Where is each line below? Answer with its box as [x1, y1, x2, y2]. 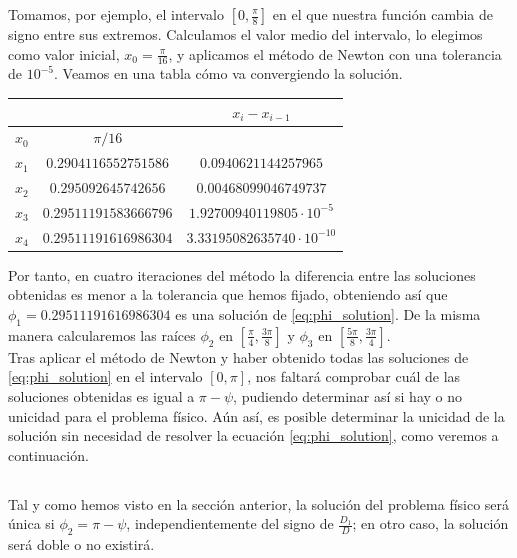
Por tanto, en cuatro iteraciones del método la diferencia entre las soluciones [8, 264, 476, 285]
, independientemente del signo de [126, 513, 334, 534]
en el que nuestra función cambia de [272, 4, 494, 24]
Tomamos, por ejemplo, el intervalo [8, 4, 224, 24]
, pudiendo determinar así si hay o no [233, 386, 463, 406]
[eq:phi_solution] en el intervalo [8, 366, 203, 387]
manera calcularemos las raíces [8, 324, 196, 345]
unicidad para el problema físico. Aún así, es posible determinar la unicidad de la [8, 405, 505, 426]
